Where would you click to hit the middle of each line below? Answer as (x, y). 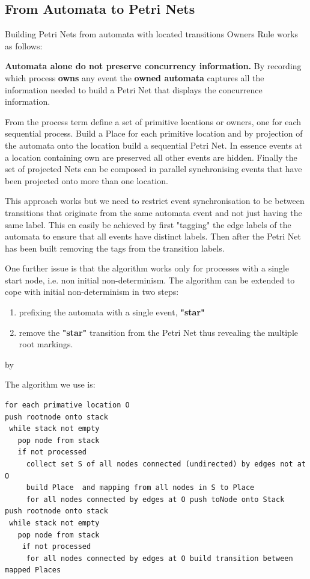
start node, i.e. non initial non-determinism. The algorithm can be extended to (150, 280)
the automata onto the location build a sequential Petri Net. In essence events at (154, 145)
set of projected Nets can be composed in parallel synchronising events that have (153, 169)
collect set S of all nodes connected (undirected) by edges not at (166, 464)
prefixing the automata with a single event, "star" (112, 312)
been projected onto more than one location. (87, 180)
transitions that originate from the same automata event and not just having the (153, 212)
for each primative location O (67, 405)
